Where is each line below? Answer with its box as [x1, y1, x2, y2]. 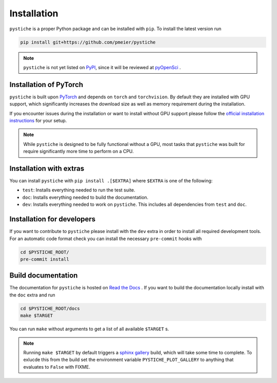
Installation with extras [9, 164, 85, 173]
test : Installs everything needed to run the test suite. [22, 187, 135, 193]
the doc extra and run [9, 292, 56, 298]
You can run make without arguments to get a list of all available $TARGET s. [9, 326, 169, 332]
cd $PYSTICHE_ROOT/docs [20, 305, 81, 311]
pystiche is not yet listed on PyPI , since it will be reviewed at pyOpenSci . [23, 64, 181, 70]
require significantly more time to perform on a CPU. [23, 148, 134, 155]
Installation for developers [9, 215, 96, 224]
